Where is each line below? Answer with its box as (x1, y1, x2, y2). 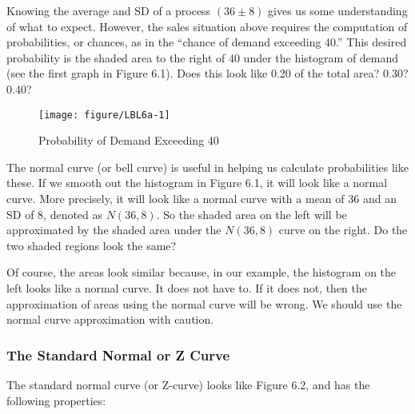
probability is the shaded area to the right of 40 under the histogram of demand (6, 49, 399, 66)
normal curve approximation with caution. (6, 311, 214, 328)
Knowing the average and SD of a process (6, 2, 211, 18)
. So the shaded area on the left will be (156, 205, 347, 222)
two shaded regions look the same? (6, 237, 177, 253)
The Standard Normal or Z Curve (6, 344, 230, 364)
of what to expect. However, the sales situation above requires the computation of (6, 18, 408, 34)
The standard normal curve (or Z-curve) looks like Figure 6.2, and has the (6, 376, 370, 392)
